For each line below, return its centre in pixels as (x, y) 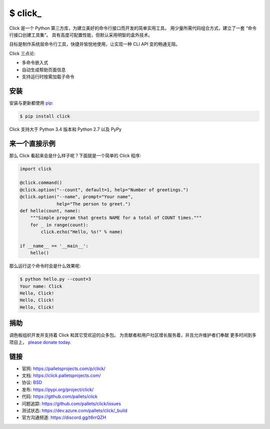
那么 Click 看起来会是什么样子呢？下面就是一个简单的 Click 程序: (75, 155)
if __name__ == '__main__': (54, 246)
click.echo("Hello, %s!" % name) (82, 232)
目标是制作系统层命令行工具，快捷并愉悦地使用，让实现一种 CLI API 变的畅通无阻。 (95, 44)
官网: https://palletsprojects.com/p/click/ (64, 368)
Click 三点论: (22, 53)
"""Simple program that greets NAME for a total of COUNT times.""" (116, 218)
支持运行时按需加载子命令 (48, 76)
